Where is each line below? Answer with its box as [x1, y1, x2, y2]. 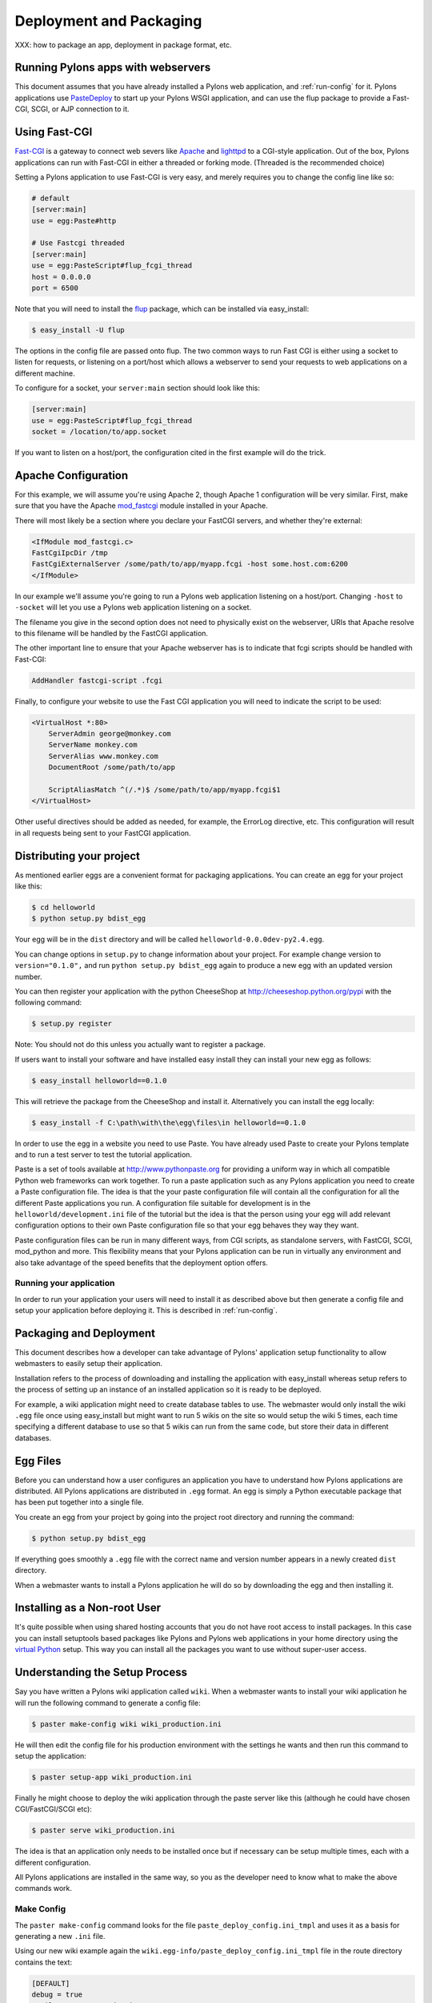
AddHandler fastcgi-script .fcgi [31, 675, 163, 685]
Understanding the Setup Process [14, 1666, 188, 1679]
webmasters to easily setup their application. [14, 1359, 163, 1368]
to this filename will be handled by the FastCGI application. [14, 628, 208, 638]
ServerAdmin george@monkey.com [48, 729, 171, 739]
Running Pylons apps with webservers [14, 61, 211, 75]
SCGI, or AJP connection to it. [30, 104, 130, 114]
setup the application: [14, 1751, 87, 1760]
